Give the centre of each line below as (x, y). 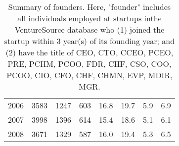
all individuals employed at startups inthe (89, 18)
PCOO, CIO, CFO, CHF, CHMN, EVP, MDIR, (89, 75)
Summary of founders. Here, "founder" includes (89, 7)
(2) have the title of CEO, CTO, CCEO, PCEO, (89, 52)
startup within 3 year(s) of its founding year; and (89, 41)
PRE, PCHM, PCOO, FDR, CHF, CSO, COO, (89, 64)
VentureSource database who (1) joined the (89, 29)
